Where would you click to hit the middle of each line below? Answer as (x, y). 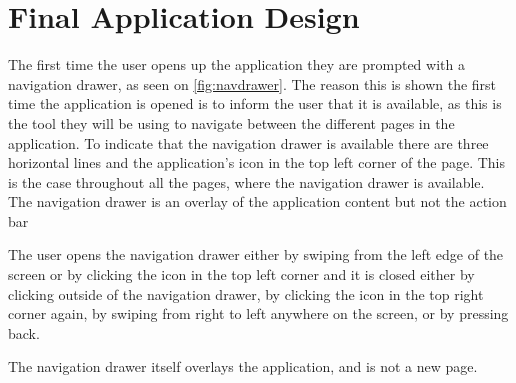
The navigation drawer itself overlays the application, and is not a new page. (243, 366)
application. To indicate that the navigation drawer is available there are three (248, 142)
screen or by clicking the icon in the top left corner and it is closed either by (241, 274)
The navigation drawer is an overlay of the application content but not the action (257, 201)
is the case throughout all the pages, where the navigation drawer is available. (246, 181)
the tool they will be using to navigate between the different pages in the (231, 122)
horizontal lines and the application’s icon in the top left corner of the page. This (256, 162)
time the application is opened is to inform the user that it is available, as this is (255, 103)
